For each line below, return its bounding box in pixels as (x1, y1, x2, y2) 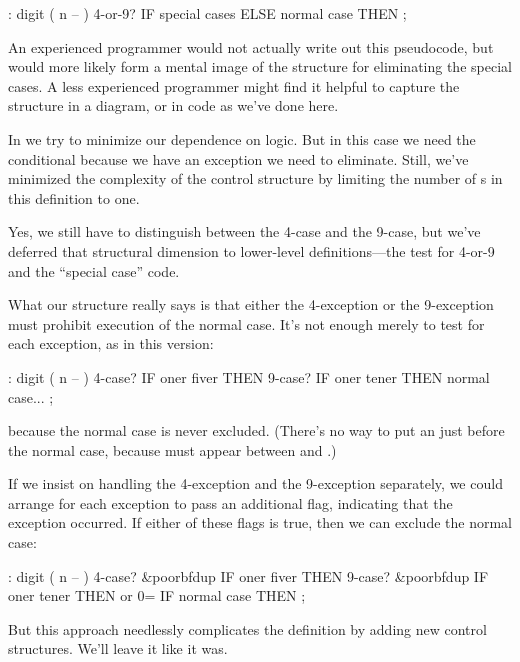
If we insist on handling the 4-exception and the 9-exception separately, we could (8, 473, 503, 494)
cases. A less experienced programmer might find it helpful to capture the (8, 75, 460, 96)
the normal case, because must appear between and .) (8, 439, 337, 460)
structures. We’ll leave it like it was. (8, 638, 228, 659)
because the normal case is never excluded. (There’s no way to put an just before (8, 420, 505, 441)
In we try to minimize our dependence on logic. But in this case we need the (8, 128, 476, 149)
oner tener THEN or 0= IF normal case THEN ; (8, 585, 306, 606)
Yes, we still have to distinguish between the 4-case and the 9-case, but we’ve (8, 221, 481, 242)
